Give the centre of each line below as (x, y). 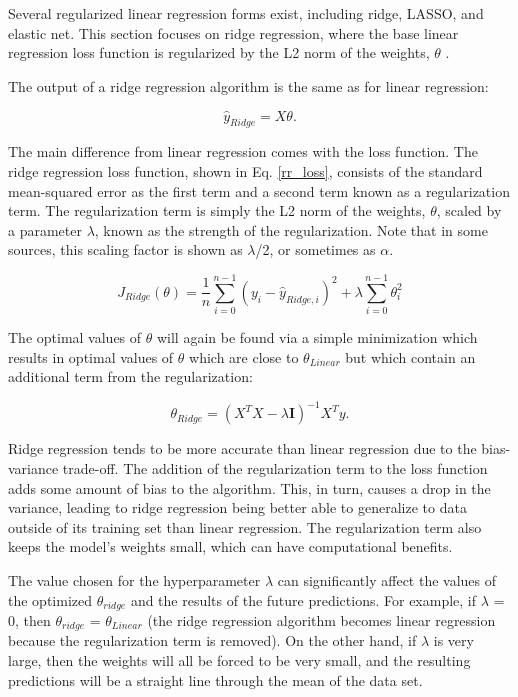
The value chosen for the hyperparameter (134, 579)
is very (453, 640)
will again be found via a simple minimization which (317, 337)
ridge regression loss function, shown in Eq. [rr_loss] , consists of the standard (245, 170)
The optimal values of (75, 337)
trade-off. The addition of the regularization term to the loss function (275, 467)
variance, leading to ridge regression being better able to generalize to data (237, 507)
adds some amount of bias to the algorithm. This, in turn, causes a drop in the (249, 487)
